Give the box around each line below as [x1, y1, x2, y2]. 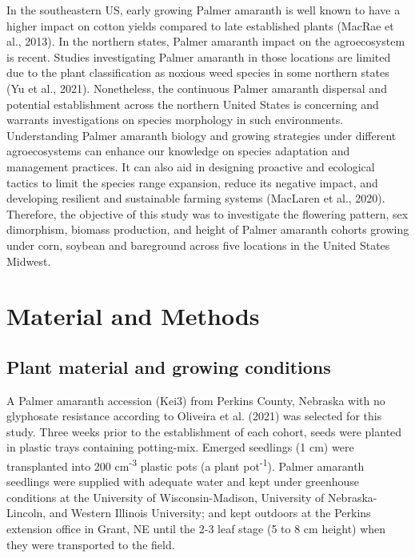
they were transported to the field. [6, 536, 175, 552]
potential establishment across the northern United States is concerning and [6, 95, 379, 112]
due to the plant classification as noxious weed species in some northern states [6, 64, 389, 81]
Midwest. [6, 252, 51, 269]
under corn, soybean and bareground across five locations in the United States [6, 236, 390, 253]
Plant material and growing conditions [6, 354, 331, 379]
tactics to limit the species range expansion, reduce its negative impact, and [6, 174, 378, 191]
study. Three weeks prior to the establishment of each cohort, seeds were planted [6, 423, 402, 440]
